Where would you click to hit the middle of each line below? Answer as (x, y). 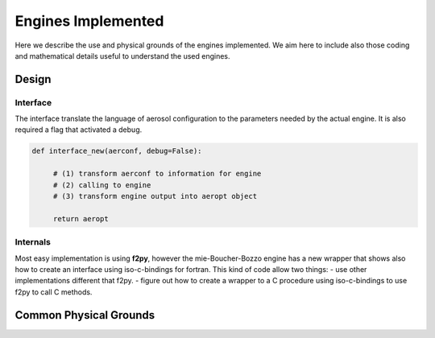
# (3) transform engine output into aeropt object (155, 196)
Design (33, 79)
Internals (33, 242)
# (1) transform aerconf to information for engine (157, 174)
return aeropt (81, 218)
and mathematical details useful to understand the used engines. (122, 56)
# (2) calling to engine (102, 185)
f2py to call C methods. (54, 292)
